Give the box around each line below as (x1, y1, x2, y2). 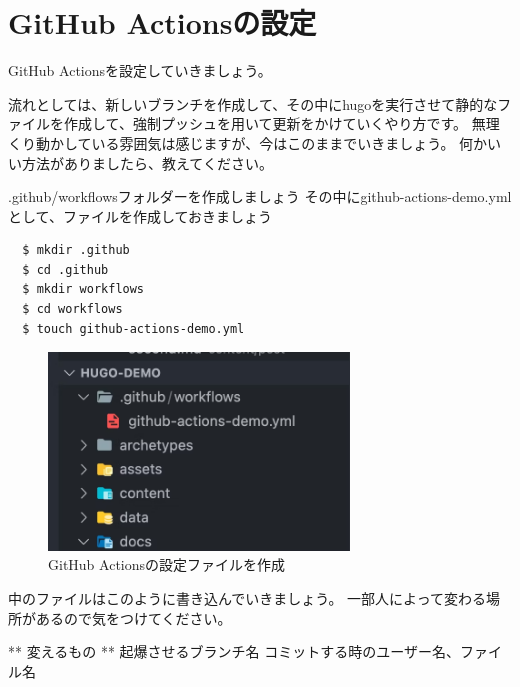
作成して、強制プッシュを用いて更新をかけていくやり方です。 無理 (63, 113, 500, 134)
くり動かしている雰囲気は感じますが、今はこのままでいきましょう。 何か (8, 132, 488, 153)
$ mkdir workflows (22, 282, 145, 297)
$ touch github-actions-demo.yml (22, 321, 245, 336)
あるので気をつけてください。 (35, 607, 232, 628)
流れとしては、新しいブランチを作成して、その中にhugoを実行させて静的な (8, 93, 498, 114)
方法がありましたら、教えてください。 (21, 152, 273, 173)
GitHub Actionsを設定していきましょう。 (8, 60, 272, 81)
